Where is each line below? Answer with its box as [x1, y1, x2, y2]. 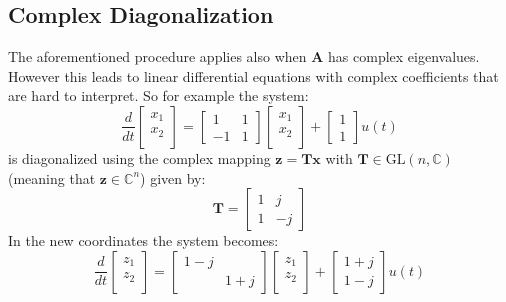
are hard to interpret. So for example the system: [8, 85, 309, 106]
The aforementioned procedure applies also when [8, 46, 307, 67]
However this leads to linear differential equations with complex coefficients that [8, 65, 499, 86]
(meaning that [8, 167, 96, 188]
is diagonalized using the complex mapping [8, 147, 271, 168]
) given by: [140, 167, 206, 188]
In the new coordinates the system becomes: [8, 230, 279, 251]
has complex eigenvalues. [328, 46, 480, 67]
